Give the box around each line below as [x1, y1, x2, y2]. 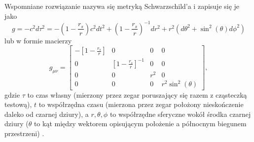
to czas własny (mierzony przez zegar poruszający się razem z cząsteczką [27, 89, 247, 100]
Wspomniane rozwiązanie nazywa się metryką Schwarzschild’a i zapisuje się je [4, 1, 240, 11]
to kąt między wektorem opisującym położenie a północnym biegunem [34, 118, 247, 129]
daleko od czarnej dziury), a [4, 108, 89, 119]
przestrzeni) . [4, 128, 44, 138]
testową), [4, 99, 32, 109]
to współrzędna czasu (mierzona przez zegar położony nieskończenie [38, 99, 244, 109]
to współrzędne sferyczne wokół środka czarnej [109, 108, 251, 119]
